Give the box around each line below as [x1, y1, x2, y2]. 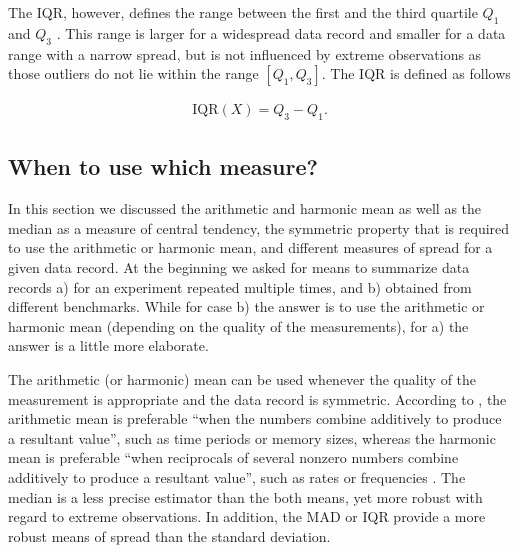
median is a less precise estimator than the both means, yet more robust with [8, 486, 483, 507]
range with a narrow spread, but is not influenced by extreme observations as [8, 43, 482, 64]
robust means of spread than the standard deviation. [8, 525, 331, 546]
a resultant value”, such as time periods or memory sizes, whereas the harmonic [8, 427, 496, 448]
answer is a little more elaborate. [8, 335, 209, 356]
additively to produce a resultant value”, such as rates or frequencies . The [8, 466, 466, 487]
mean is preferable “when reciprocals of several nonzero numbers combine [8, 447, 459, 468]
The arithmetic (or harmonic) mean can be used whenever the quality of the [8, 368, 477, 389]
